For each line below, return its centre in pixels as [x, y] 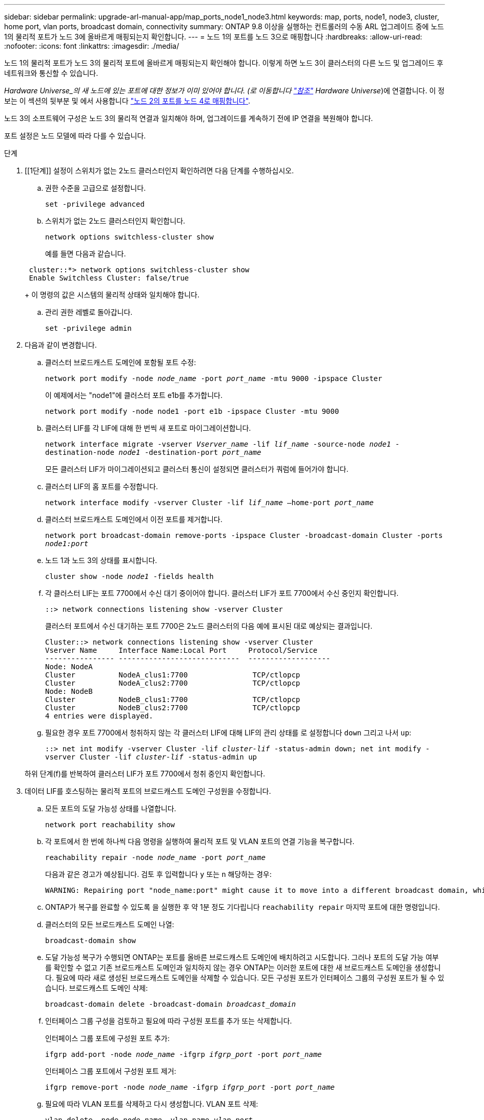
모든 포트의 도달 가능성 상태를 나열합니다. [111, 808]
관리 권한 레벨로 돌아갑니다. [89, 312]
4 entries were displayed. [99, 716]
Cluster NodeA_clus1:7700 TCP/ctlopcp [173, 675]
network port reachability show [110, 825]
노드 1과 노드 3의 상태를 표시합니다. [101, 560]
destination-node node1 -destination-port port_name [153, 452]
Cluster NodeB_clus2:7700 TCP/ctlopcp [173, 708]
